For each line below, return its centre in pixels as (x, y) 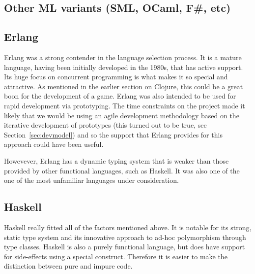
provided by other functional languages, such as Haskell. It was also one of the (122, 170)
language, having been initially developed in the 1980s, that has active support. (124, 67)
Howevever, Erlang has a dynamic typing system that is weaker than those (116, 160)
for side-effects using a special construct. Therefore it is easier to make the (116, 256)
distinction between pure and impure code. (68, 266)
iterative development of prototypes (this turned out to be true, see (105, 125)
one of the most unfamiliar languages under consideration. (91, 180)
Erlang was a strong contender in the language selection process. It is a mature (123, 57)
